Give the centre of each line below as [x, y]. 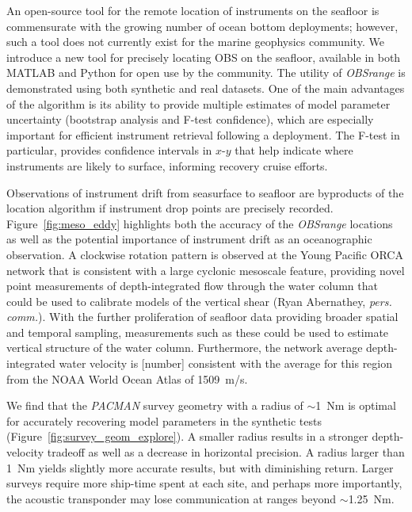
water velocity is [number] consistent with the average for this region [226, 363]
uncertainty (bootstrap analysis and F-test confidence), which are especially [190, 119]
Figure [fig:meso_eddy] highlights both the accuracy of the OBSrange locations [200, 223]
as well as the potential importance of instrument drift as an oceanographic [189, 239]
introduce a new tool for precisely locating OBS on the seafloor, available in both [204, 57]
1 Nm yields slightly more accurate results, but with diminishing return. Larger [200, 467]
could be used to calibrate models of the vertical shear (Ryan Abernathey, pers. [199, 301]
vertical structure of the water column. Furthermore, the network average [185, 348]
